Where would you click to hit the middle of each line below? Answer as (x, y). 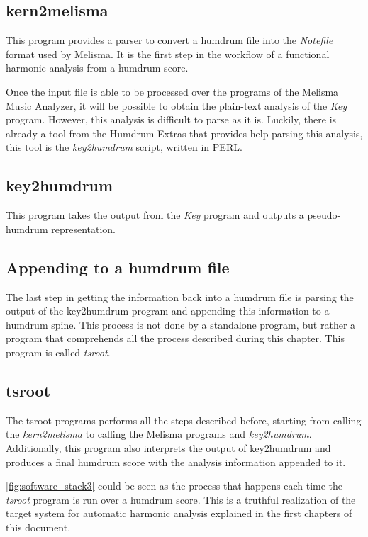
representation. (83, 228)
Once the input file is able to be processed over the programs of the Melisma (172, 91)
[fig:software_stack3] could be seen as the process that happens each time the (174, 486)
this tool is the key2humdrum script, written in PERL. (124, 147)
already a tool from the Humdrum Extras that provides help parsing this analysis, (184, 133)
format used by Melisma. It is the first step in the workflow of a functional (168, 53)
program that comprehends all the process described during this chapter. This (175, 338)
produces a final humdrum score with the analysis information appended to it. (176, 462)
